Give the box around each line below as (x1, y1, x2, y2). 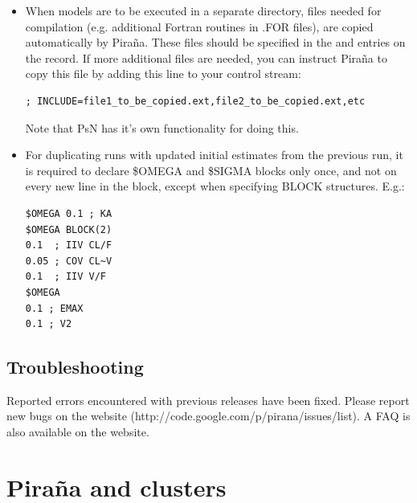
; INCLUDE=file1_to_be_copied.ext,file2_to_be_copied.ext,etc (25, 95, 366, 107)
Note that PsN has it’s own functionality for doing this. (25, 119, 299, 136)
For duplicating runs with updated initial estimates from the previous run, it (25, 146, 403, 163)
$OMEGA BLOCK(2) (25, 223, 112, 235)
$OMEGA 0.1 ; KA (25, 207, 112, 219)
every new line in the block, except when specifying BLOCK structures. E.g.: (25, 178, 405, 194)
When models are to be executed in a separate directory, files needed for (25, 2, 382, 18)
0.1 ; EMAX (25, 302, 84, 314)
